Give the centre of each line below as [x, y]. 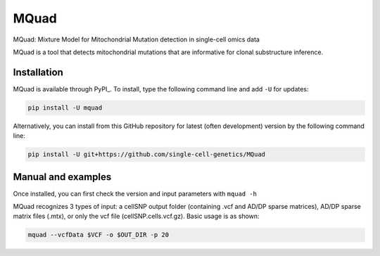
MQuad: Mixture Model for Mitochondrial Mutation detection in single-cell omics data [137, 39]
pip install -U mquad [65, 108]
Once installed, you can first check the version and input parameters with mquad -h [135, 193]
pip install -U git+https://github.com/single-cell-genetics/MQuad [147, 154]
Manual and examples [62, 177]
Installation [38, 72]
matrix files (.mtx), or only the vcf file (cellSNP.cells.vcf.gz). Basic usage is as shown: [136, 216]
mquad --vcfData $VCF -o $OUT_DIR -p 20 [98, 235]
